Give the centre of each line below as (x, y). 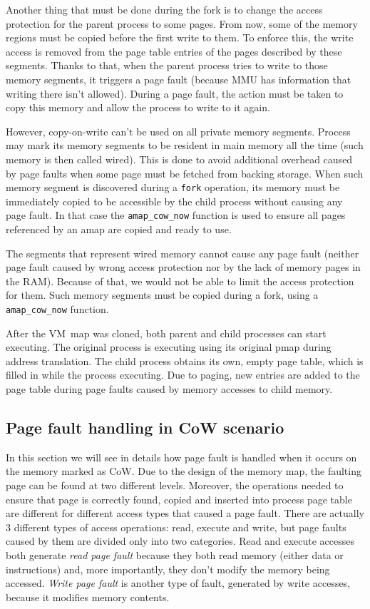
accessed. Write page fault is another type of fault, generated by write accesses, (178, 583)
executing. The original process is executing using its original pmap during (169, 347)
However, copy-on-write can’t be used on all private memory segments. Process (178, 131)
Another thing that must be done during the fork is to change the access (164, 9)
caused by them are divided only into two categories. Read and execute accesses (180, 541)
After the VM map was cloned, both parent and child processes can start (166, 333)
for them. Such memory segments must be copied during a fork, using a (162, 295)
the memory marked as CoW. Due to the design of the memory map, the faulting (184, 471)
